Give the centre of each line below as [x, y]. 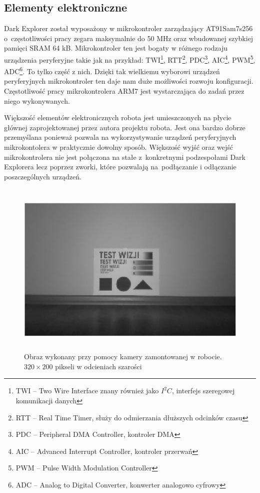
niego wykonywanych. [37, 100]
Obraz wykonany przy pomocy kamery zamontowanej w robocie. [123, 356]
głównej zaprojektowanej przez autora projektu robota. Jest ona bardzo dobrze [125, 127]
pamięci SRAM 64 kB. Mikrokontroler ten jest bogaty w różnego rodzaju [116, 48]
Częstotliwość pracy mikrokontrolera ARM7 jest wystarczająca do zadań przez [124, 91]
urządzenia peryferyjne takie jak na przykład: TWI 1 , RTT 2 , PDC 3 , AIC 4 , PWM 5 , [130, 59]
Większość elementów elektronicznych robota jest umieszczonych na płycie [118, 117]
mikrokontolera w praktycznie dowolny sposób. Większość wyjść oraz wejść [118, 147]
